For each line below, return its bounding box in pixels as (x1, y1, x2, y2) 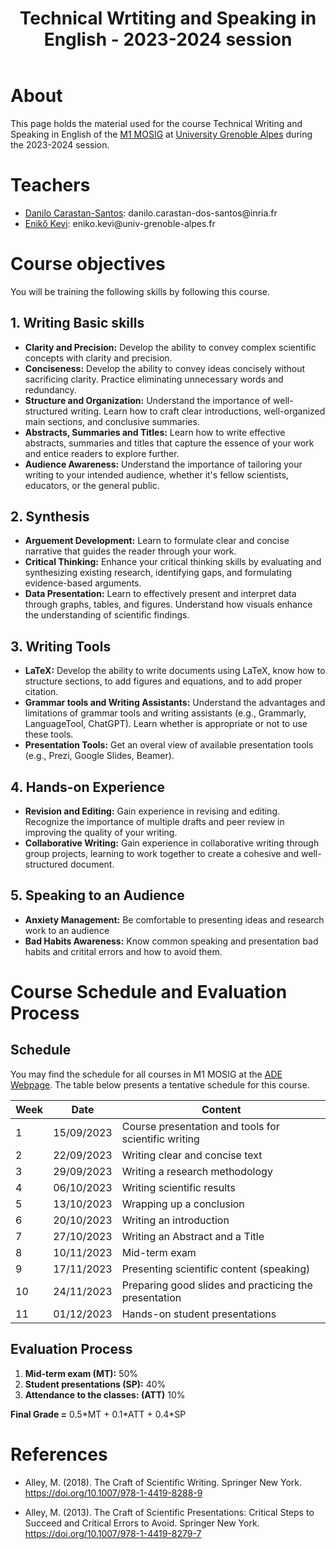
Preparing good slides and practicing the (121, 1278, 313, 1292)
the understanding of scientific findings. (24, 609, 190, 621)
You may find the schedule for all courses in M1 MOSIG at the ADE (10, 1068, 283, 1080)
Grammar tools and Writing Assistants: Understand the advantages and (24, 697, 326, 709)
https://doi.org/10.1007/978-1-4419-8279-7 (24, 1527, 202, 1539)
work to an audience (24, 924, 110, 936)
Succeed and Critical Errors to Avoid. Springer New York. (24, 1517, 260, 1529)
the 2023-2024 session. (10, 138, 110, 151)
